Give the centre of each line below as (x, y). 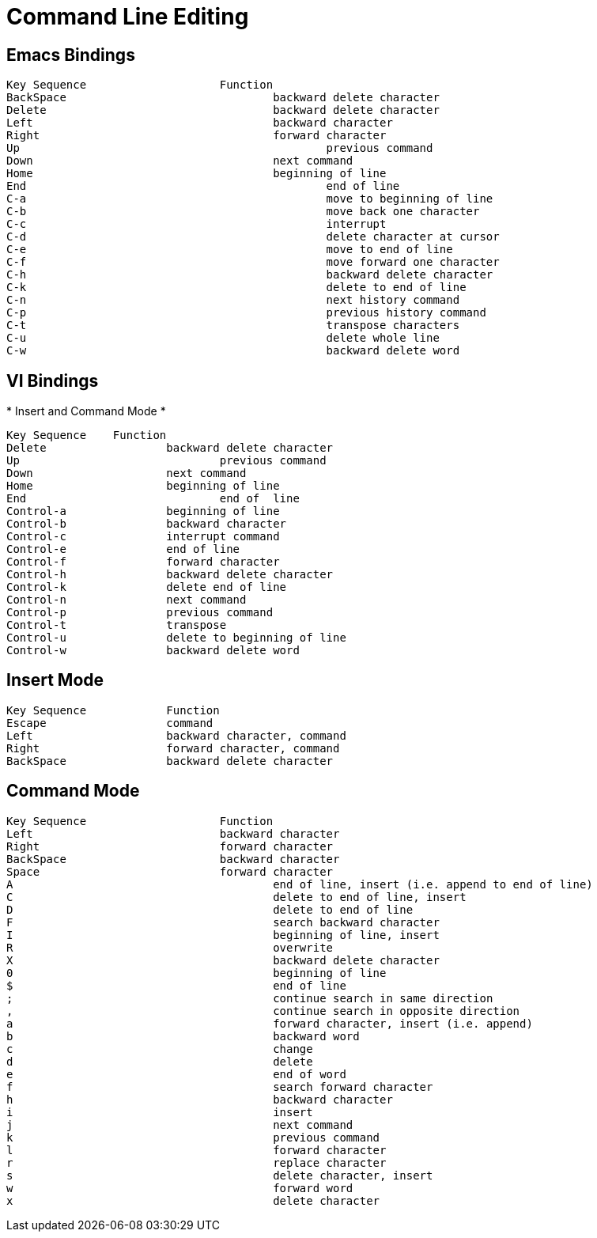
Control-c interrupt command (143, 537)
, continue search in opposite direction (263, 1011)
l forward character (196, 1150)
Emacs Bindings (71, 55)
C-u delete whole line (223, 338)
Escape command (110, 723)
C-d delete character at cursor (253, 237)
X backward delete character (223, 960)
